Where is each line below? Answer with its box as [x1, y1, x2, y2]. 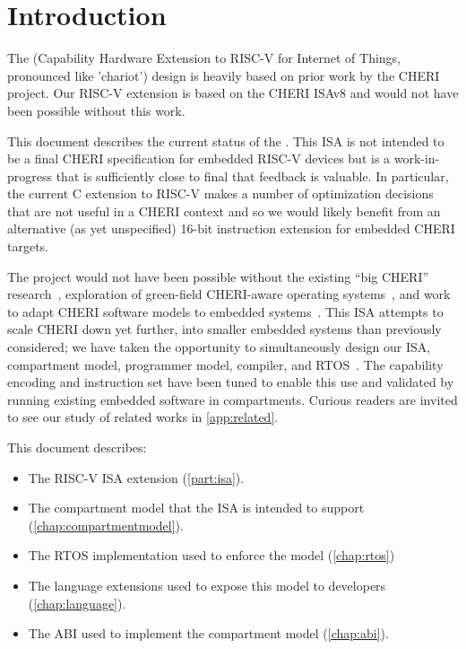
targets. [7, 237, 49, 256]
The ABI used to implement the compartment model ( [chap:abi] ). [28, 624, 389, 643]
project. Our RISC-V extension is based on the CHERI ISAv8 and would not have [7, 83, 459, 102]
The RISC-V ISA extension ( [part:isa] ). [28, 468, 245, 487]
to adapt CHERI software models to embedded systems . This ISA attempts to [7, 302, 444, 320]
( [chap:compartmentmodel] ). [28, 515, 184, 534]
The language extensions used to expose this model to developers [28, 575, 386, 594]
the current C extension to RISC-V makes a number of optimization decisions [7, 184, 434, 203]
